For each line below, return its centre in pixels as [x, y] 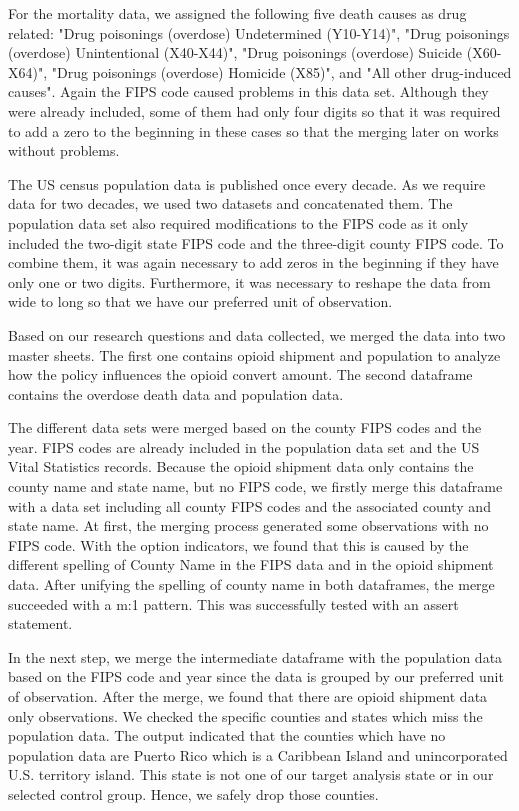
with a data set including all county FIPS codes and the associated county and [249, 505]
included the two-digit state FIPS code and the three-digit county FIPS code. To [256, 242]
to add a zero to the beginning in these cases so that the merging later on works [253, 130]
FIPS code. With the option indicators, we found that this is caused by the [238, 544]
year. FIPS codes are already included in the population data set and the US [244, 446]
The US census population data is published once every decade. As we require [247, 183]
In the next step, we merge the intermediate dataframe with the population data [255, 656]
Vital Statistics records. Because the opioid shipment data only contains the [241, 466]
